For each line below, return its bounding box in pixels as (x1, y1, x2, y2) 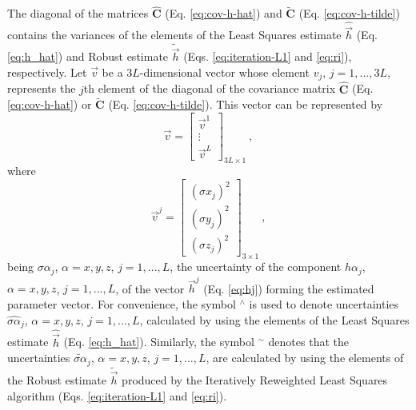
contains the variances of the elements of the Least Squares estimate (7, 26, 342, 43)
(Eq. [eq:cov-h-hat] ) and (165, 5, 282, 22)
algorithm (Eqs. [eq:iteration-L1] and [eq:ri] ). (7, 387, 227, 404)
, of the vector (115, 280, 185, 297)
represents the (7, 80, 76, 97)
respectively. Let (7, 63, 87, 80)
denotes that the (268, 333, 349, 350)
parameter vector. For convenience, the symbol (7, 296, 236, 312)
